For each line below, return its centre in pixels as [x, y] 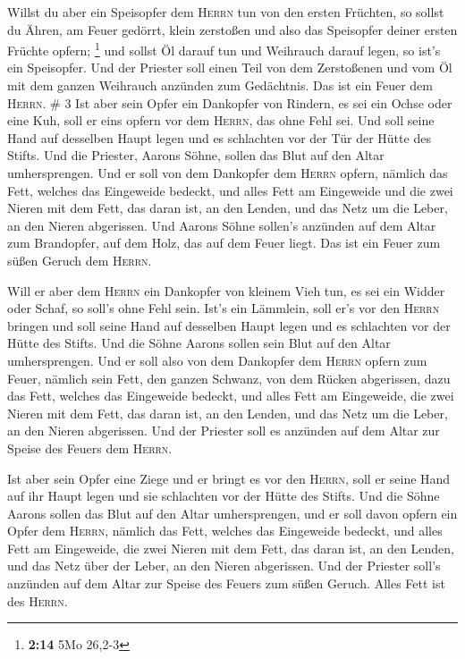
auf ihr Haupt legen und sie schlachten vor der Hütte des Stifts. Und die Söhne [224, 496]
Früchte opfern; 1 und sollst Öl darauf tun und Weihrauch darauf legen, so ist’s [224, 49]
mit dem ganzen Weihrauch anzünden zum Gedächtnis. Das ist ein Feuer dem [220, 85]
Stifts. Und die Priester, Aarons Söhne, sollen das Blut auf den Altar [196, 155]
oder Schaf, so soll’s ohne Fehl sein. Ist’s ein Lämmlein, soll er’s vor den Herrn [224, 308]
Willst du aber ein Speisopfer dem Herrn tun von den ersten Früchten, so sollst [226, 12]
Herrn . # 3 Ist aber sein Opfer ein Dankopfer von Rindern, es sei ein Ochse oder [230, 102]
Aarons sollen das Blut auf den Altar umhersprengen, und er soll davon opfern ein [232, 513]
